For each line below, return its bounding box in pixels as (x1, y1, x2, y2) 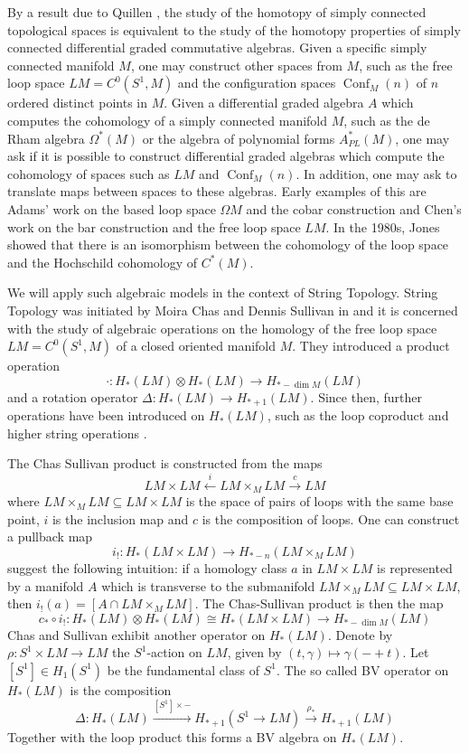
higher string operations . (7, 423, 147, 442)
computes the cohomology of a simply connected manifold (7, 110, 328, 129)
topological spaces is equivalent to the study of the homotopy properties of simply (7, 20, 461, 39)
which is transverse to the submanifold (101, 576, 315, 595)
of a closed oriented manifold (116, 336, 277, 355)
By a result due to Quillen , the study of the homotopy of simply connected (7, 3, 427, 21)
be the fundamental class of (107, 660, 259, 679)
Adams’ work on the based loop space (7, 199, 216, 218)
